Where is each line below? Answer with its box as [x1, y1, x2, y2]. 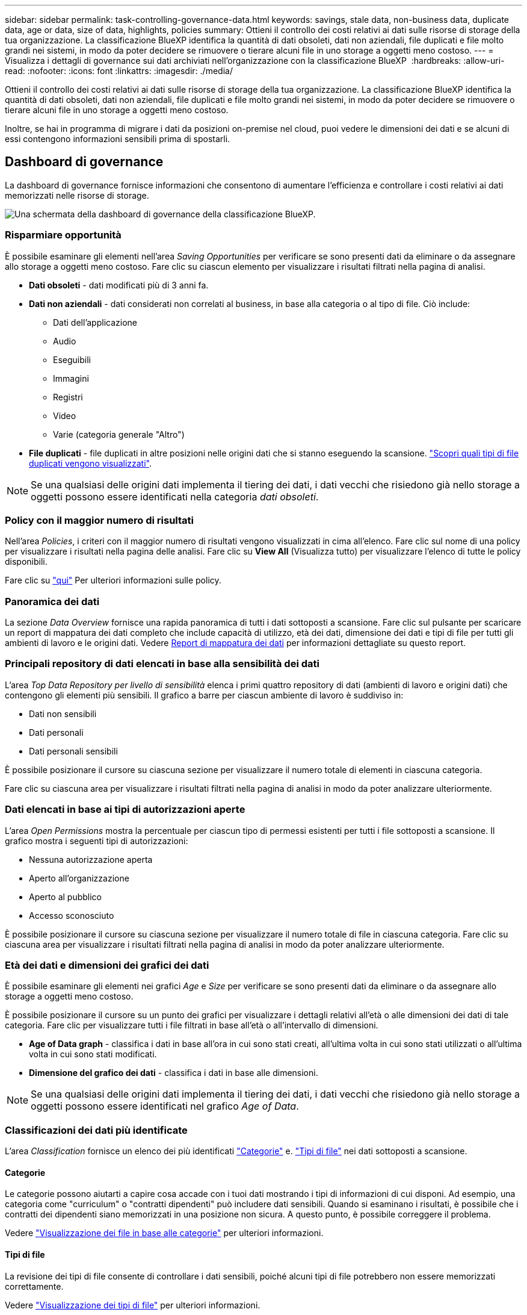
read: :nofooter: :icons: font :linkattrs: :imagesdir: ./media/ [5, 66, 233, 76]
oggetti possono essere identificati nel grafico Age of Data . [31, 1100, 299, 1113]
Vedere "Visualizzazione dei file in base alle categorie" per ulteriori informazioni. [5, 1228, 324, 1239]
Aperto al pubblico [29, 891, 102, 902]
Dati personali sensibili [29, 745, 118, 756]
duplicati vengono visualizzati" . [29, 458, 152, 468]
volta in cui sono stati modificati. [29, 1049, 157, 1060]
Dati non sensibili [29, 708, 97, 719]
